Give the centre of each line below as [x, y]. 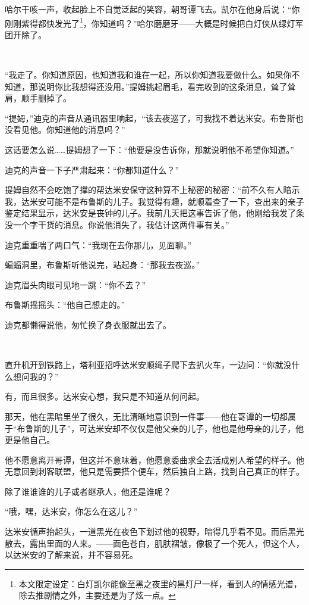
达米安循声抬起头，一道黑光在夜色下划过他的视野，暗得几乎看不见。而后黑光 [154, 531]
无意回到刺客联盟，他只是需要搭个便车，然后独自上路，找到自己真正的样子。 [154, 471]
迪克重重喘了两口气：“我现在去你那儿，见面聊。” [98, 244]
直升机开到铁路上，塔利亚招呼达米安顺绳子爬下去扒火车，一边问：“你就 [144, 365]
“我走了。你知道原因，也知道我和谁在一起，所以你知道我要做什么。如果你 [148, 75]
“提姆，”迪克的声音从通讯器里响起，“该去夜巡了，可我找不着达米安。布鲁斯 [150, 118]
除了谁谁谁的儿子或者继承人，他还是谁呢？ [88, 491]
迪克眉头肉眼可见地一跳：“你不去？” [75, 284]
